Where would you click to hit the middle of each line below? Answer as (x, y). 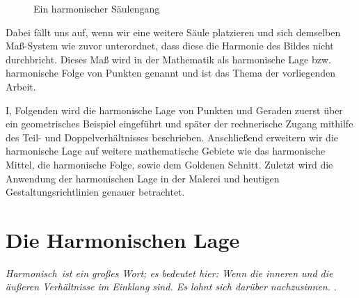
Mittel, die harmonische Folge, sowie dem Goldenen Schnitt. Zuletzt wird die (169, 164)
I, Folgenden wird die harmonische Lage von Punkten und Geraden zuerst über (174, 110)
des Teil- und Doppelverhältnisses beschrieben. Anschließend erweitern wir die (172, 137)
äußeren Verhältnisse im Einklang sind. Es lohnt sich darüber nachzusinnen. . (171, 287)
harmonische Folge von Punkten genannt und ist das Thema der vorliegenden (171, 73)
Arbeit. (21, 86)
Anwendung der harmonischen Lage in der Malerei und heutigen (143, 178)
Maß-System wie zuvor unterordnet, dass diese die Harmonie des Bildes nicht (170, 46)
